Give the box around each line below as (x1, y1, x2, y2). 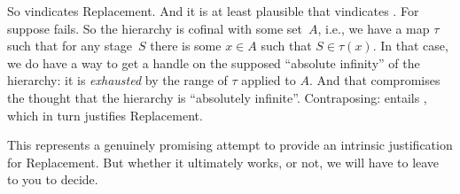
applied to (241, 71, 296, 89)
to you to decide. (7, 170, 98, 189)
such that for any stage (7, 36, 132, 55)
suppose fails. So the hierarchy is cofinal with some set (7, 19, 303, 37)
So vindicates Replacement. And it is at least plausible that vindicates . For (7, 2, 419, 19)
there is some (150, 36, 222, 55)
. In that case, (372, 36, 448, 55)
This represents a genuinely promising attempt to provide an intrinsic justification (7, 136, 453, 154)
